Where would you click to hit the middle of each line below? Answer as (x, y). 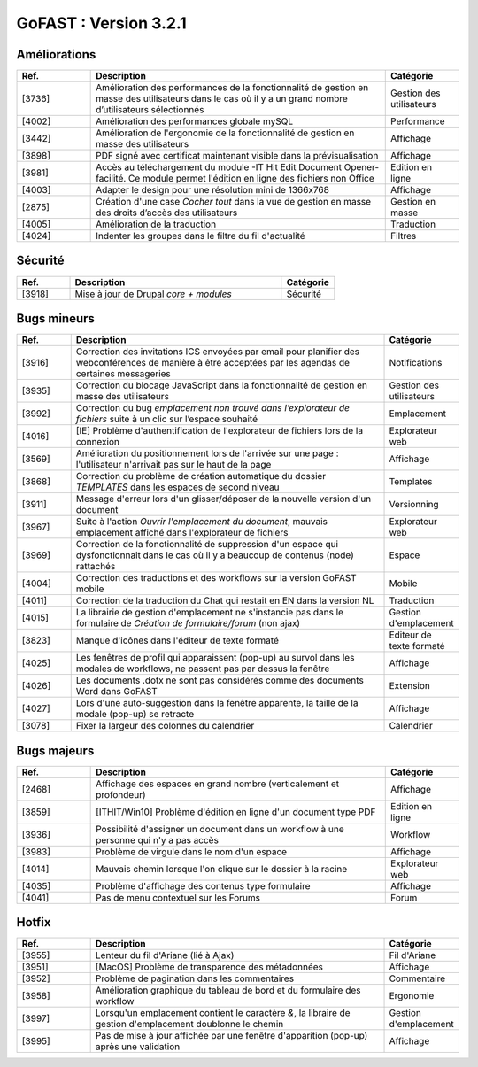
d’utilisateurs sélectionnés (150, 110)
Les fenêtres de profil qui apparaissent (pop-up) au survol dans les (215, 658)
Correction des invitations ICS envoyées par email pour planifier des (218, 352)
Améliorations (56, 54)
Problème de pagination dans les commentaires (195, 978)
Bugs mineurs (55, 318)
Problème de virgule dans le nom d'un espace (192, 852)
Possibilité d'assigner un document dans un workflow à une (220, 829)
